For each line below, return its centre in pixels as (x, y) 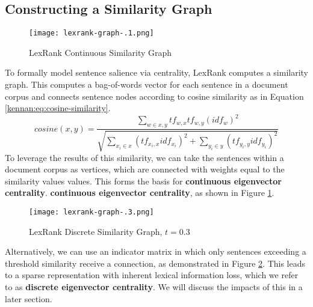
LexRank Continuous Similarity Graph (101, 52)
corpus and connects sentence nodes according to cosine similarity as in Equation (154, 96)
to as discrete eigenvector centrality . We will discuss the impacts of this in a (154, 286)
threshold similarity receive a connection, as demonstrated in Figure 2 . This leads (155, 263)
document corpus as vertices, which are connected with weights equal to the (145, 169)
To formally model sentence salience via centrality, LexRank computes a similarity (156, 72)
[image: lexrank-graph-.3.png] (91, 212)
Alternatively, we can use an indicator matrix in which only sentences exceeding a (156, 251)
